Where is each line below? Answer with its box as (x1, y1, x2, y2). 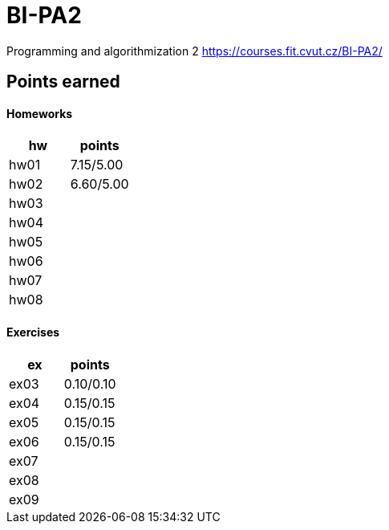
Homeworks (6, 106, 73, 120)
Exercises (6, 325, 60, 339)
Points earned (6, 71, 120, 92)
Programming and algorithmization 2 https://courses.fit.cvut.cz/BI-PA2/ (6, 43, 383, 58)
